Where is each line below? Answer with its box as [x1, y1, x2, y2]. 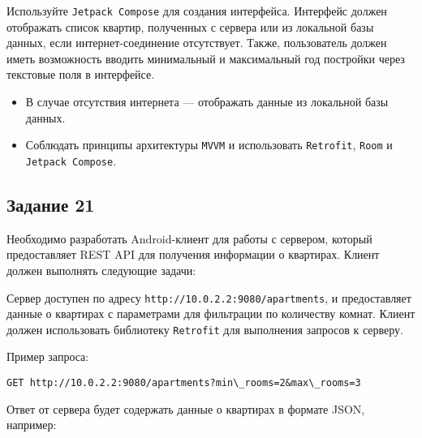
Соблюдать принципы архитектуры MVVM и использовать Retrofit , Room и [25, 136, 393, 153]
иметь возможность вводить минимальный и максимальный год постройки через [6, 49, 405, 67]
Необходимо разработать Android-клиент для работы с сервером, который [6, 230, 372, 247]
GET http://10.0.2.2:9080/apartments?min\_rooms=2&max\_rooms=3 [6, 377, 361, 389]
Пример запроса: [6, 348, 89, 365]
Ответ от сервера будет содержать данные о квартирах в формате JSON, [6, 400, 365, 417]
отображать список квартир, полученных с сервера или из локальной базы [6, 18, 374, 35]
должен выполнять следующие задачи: [6, 261, 196, 278]
